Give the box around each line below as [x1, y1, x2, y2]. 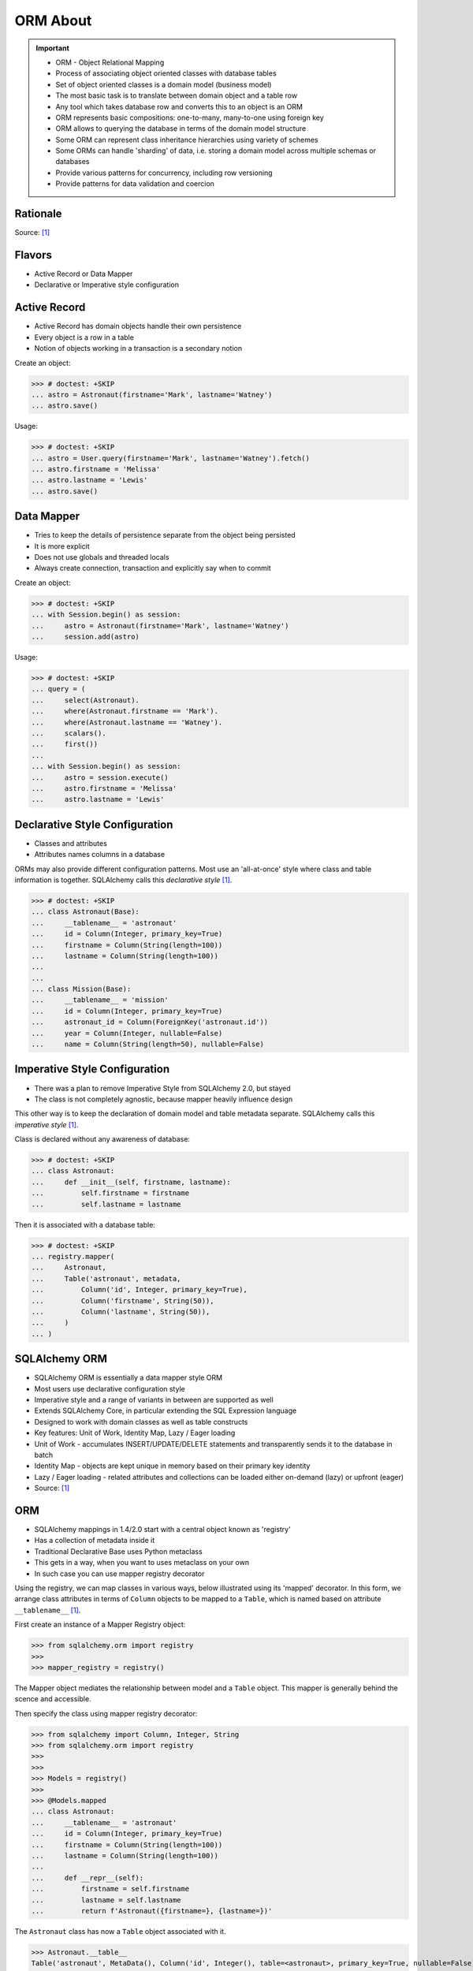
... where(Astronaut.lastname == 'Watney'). [31, 717, 223, 727]
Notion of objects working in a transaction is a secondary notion [34, 344, 243, 353]
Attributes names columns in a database [34, 850, 166, 859]
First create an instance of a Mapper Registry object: [14, 1620, 186, 1630]
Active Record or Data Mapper [34, 269, 133, 279]
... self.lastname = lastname [31, 1199, 181, 1209]
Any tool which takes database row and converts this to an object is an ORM [55, 102, 304, 111]
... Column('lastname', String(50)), [31, 1307, 210, 1316]
